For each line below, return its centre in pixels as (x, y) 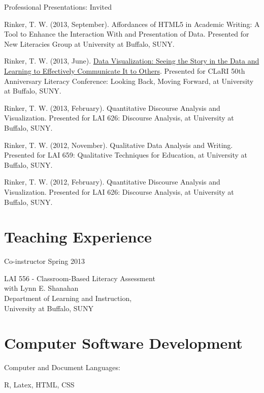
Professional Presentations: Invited (58, 7)
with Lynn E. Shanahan (41, 288)
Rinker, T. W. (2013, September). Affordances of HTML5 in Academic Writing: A (132, 24)
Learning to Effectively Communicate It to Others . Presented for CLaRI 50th (125, 70)
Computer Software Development (123, 343)
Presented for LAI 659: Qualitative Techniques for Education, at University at (126, 155)
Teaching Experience (78, 237)
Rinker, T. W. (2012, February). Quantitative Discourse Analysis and (112, 182)
